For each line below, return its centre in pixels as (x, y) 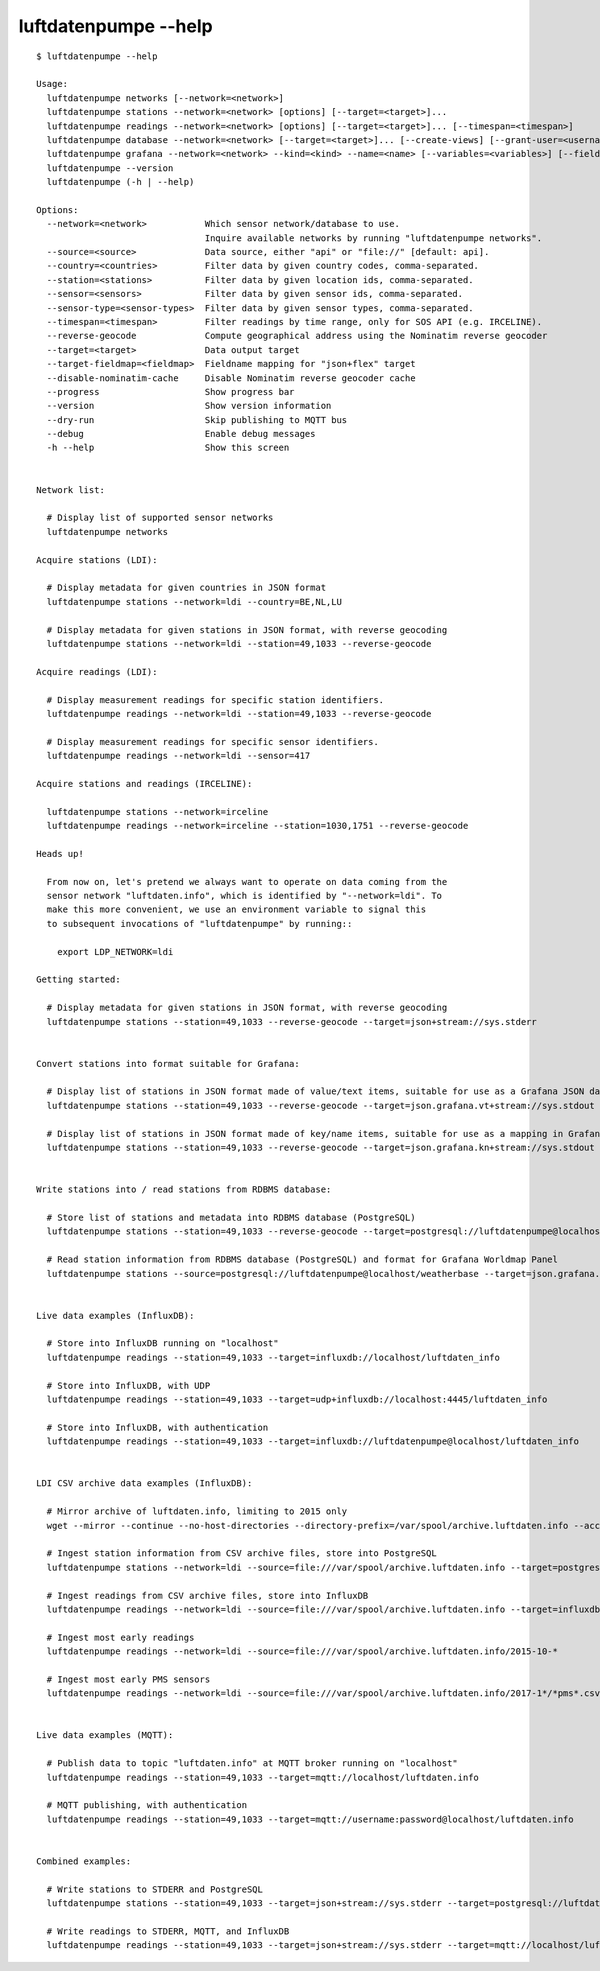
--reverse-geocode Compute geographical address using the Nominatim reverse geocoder (297, 336)
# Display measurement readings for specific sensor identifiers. (212, 741)
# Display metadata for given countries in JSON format (186, 588)
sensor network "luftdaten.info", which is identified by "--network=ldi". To (244, 895)
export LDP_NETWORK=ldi (115, 951)
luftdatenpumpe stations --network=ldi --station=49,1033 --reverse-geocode (239, 643)
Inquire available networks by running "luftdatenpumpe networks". (373, 238)
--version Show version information (189, 406)
